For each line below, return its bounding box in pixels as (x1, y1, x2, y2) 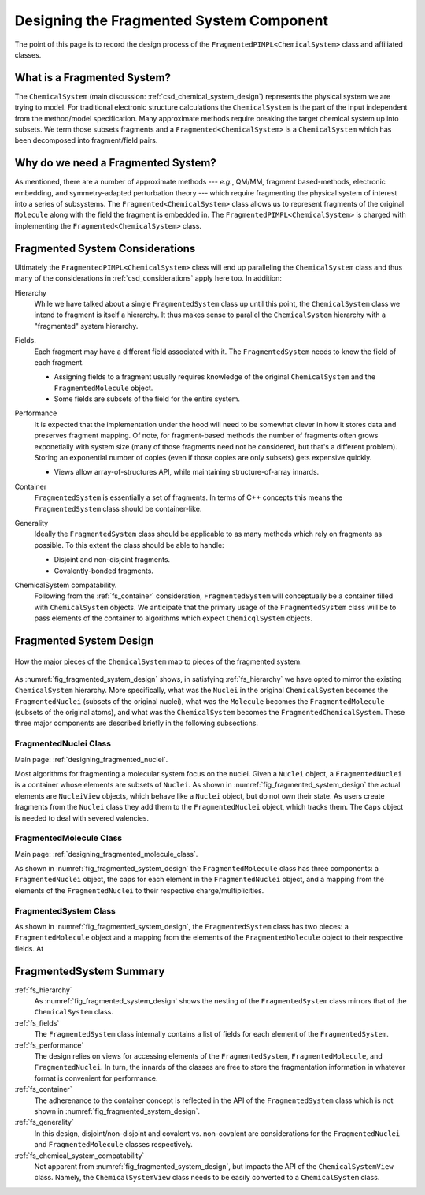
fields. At (14, 944, 44, 953)
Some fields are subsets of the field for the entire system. (54, 394, 240, 404)
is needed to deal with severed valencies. (14, 813, 150, 823)
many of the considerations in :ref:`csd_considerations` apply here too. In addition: (14, 274, 283, 283)
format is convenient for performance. (34, 1073, 158, 1083)
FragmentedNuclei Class (14, 738, 112, 749)
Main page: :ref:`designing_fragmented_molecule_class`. (14, 849, 198, 858)
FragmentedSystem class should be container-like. (34, 504, 202, 513)
